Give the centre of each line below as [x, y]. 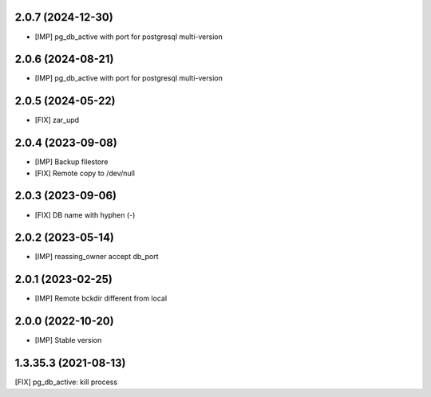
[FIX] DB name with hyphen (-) [85, 214]
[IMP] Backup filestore [71, 162]
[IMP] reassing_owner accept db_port [97, 257]
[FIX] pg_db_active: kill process [66, 382]
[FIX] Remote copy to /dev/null [85, 173]
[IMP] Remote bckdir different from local [101, 298]
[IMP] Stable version [68, 340]
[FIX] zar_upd [57, 120]
